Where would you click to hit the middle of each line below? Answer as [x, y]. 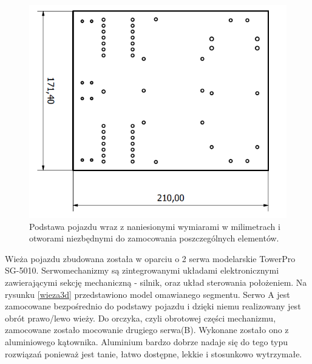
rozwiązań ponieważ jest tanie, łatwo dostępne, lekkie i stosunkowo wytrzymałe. [154, 353]
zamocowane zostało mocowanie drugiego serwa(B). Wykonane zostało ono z [147, 330]
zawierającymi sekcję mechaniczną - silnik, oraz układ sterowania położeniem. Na [156, 282]
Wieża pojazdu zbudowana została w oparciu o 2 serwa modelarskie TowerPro [150, 258]
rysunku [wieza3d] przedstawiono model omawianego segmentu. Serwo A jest [148, 294]
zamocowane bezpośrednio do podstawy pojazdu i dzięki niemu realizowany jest [153, 306]
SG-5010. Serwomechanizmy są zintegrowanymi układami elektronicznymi [142, 270]
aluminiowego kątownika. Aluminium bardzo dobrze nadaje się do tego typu [147, 342]
